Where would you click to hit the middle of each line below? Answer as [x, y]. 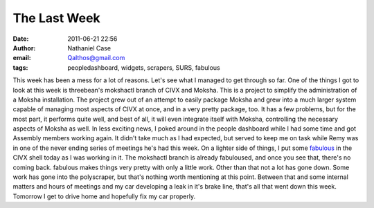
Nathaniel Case [89, 48]
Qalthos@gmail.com [96, 58]
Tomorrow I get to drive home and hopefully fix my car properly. [104, 196]
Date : [21, 39]
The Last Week [56, 18]
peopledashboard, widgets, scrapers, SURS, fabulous [144, 67]
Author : [24, 48]
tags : [20, 67]
